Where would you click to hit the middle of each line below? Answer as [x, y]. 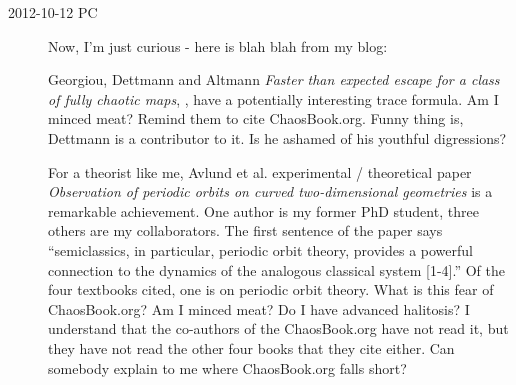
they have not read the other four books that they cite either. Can [251, 347]
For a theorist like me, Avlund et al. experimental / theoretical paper [260, 171]
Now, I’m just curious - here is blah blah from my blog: [218, 45]
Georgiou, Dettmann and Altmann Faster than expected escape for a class [274, 79]
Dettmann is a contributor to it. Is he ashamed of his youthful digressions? [277, 137]
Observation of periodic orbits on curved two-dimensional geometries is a [270, 191]
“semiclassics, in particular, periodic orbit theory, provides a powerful [260, 249]
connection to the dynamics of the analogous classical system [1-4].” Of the [276, 269]
